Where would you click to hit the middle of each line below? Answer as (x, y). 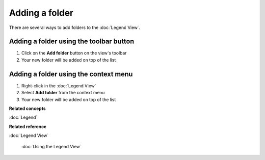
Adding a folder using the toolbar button (72, 41)
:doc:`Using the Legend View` (52, 147)
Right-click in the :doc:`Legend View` (59, 85)
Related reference (28, 126)
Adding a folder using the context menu (71, 74)
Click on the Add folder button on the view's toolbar (74, 53)
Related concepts (27, 108)
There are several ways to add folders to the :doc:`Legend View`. (75, 27)
